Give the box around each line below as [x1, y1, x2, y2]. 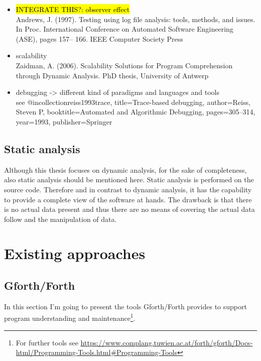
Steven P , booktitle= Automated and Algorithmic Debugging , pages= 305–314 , [16, 106, 255, 117]
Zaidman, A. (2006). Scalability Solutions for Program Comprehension [16, 60, 233, 70]
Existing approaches [4, 243, 146, 264]
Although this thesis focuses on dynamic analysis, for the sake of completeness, [4, 164, 247, 175]
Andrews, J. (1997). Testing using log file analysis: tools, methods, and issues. [16, 14, 255, 24]
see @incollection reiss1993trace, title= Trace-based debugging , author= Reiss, [16, 96, 250, 107]
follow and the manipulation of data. [4, 213, 117, 224]
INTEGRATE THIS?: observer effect [16, 4, 130, 14]
